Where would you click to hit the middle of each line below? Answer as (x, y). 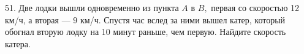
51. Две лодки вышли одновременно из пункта (92, 7)
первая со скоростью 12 (255, 7)
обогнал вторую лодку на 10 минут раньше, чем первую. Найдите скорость (146, 32)
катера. (18, 43)
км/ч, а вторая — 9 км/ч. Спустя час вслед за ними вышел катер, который (145, 19)
